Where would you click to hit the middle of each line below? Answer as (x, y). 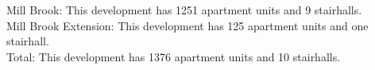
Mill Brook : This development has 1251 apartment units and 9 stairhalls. (184, 10)
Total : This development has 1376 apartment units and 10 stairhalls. (174, 56)
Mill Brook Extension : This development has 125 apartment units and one (187, 25)
